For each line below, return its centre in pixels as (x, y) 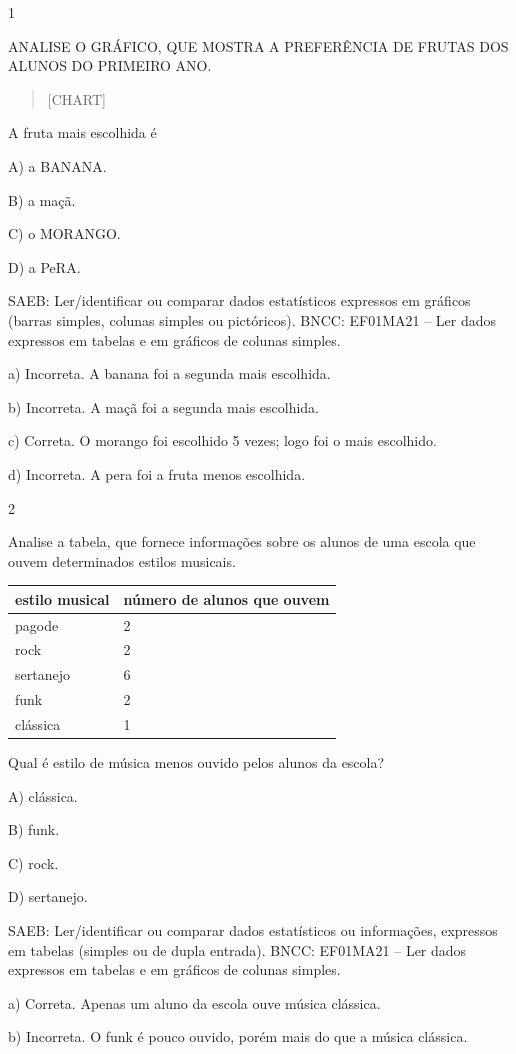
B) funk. (34, 829)
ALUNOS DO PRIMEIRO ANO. (110, 65)
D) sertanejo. (48, 896)
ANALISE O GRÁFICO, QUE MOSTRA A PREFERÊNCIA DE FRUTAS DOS (258, 45)
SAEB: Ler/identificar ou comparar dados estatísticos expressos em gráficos (239, 300)
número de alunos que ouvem (226, 598)
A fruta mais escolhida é (82, 132)
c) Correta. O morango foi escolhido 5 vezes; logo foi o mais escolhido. (222, 440)
